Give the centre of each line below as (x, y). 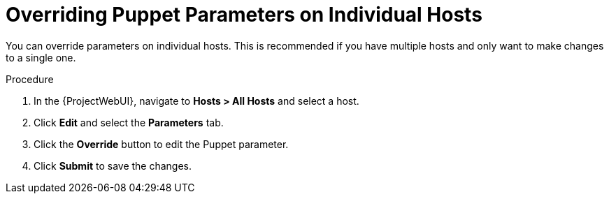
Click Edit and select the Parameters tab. (129, 122)
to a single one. (41, 57)
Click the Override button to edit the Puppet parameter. (161, 144)
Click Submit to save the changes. (113, 165)
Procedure (30, 79)
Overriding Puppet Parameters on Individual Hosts (244, 15)
